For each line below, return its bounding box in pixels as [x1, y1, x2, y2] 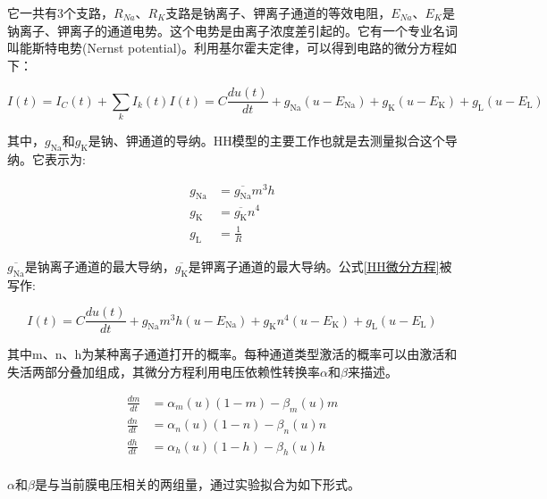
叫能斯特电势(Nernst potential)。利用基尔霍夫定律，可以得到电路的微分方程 [7, 38, 444, 57]
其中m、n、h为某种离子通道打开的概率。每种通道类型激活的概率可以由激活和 [7, 345, 458, 363]
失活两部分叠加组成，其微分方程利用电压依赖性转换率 [7, 362, 320, 380]
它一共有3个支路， [7, 4, 114, 21]
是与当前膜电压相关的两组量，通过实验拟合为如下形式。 [34, 475, 360, 494]
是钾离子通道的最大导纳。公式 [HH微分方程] [188, 256, 440, 275]
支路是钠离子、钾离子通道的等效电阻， [165, 4, 391, 21]
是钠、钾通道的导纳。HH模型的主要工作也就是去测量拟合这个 [88, 131, 445, 150]
